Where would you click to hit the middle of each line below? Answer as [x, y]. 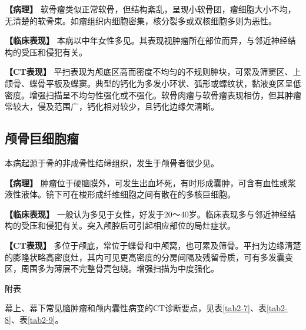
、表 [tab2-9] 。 [37, 319]
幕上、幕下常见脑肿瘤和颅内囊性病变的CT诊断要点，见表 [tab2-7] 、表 [136, 308]
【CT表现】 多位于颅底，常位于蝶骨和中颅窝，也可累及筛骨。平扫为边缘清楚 [153, 245]
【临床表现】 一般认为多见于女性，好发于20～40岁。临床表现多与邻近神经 [146, 214]
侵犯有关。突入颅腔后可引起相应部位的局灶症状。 [140, 225]
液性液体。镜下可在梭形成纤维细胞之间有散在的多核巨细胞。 [120, 194]
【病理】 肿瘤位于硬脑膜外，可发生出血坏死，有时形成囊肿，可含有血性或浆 [150, 182]
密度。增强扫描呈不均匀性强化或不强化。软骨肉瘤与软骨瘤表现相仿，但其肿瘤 [153, 95]
